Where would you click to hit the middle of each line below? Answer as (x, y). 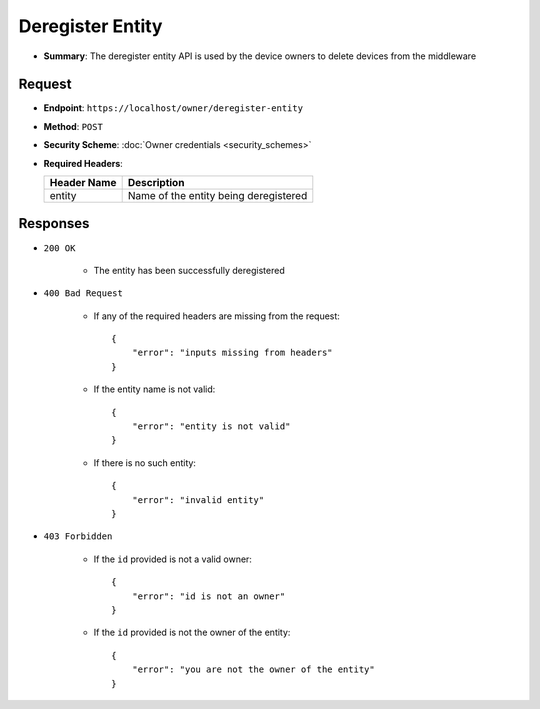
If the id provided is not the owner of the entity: (192, 632)
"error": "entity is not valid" (211, 426)
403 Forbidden (78, 536)
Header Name (83, 183)
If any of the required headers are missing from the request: (216, 316)
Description (156, 183)
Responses (54, 223)
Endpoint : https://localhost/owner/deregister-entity (173, 108)
